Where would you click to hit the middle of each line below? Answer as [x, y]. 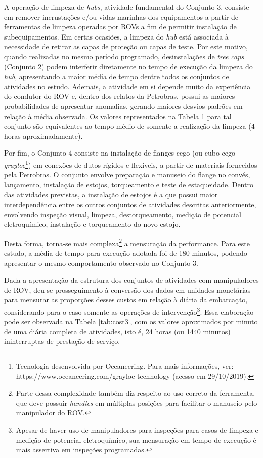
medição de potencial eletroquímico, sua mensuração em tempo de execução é [136, 440]
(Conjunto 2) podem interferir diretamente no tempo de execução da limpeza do [128, 66]
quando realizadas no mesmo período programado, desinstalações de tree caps [124, 56]
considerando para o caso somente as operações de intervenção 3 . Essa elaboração [129, 311]
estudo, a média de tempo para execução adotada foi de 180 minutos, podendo [126, 253]
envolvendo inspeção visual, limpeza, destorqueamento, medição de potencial [123, 214]
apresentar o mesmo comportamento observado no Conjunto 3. [101, 263]
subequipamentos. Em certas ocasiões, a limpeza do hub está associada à [116, 36]
